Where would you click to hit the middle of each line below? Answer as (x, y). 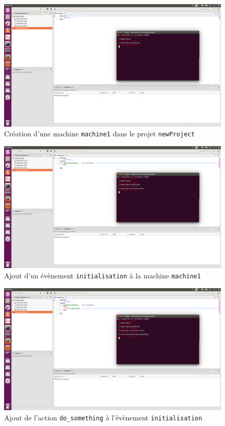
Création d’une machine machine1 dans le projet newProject (99, 134)
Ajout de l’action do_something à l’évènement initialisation (103, 417)
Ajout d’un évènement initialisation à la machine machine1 (103, 275)
